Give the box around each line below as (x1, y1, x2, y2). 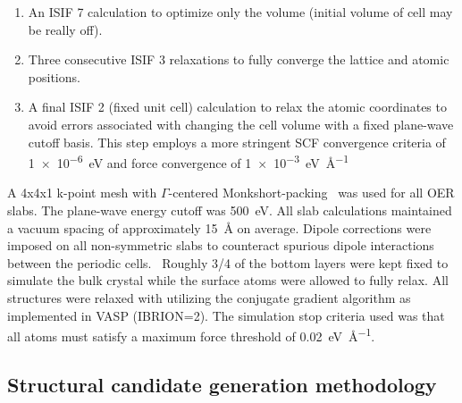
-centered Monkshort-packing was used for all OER (168, 183, 455, 202)
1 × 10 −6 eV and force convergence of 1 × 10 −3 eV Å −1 (28, 151, 349, 172)
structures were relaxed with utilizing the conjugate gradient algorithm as (7, 288, 411, 306)
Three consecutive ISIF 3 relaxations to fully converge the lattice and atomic (28, 50, 449, 69)
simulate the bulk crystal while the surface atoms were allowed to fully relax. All (7, 271, 449, 290)
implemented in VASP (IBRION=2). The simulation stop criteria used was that (7, 306, 445, 324)
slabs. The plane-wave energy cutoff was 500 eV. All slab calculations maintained (7, 201, 452, 219)
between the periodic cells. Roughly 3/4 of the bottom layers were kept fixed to (7, 253, 449, 272)
